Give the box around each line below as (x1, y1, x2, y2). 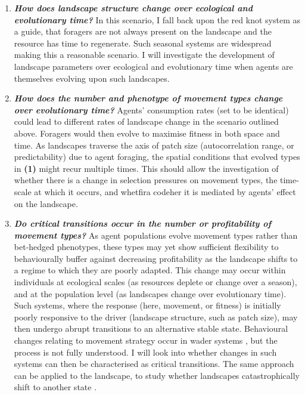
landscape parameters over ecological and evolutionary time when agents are (14, 60, 293, 72)
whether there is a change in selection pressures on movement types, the (14, 174, 278, 186)
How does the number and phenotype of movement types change (14, 92, 283, 104)
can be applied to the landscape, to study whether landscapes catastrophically (14, 369, 300, 381)
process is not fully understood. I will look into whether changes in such (14, 345, 277, 358)
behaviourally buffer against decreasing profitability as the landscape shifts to (14, 252, 298, 264)
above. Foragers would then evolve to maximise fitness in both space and (14, 126, 280, 139)
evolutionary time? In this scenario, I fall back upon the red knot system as (14, 13, 300, 26)
